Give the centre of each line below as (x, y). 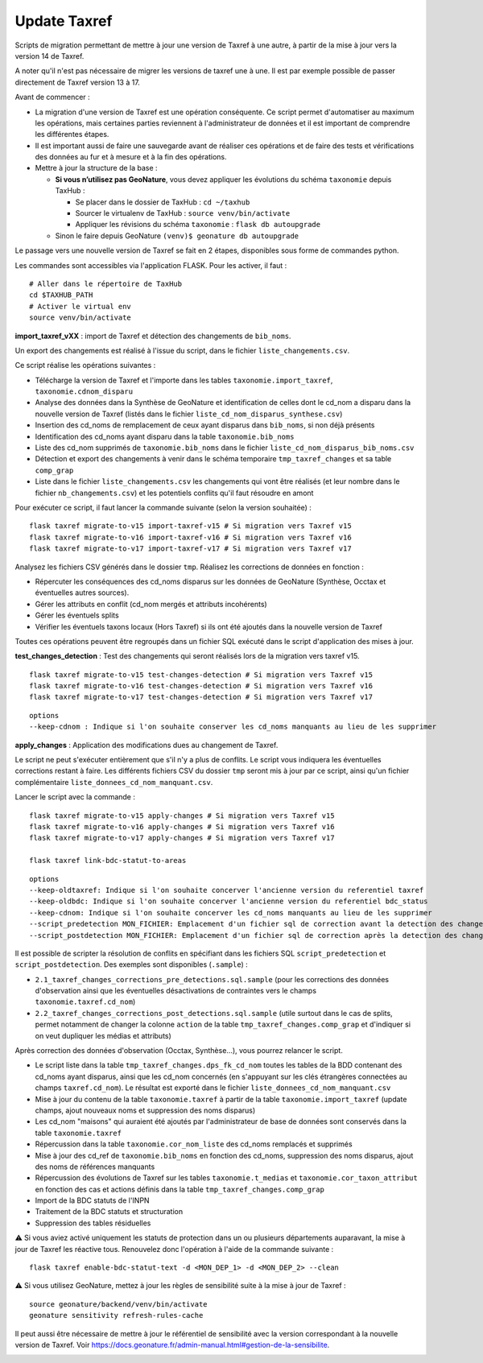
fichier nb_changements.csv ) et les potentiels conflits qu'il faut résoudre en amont (174, 493)
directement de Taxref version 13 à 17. (77, 82)
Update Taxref (64, 21)
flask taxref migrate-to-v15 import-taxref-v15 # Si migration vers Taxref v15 (190, 526)
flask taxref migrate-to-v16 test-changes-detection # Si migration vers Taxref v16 (201, 686)
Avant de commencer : (52, 97)
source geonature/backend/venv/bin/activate (119, 1304)
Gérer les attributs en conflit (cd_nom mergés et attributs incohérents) (151, 604)
